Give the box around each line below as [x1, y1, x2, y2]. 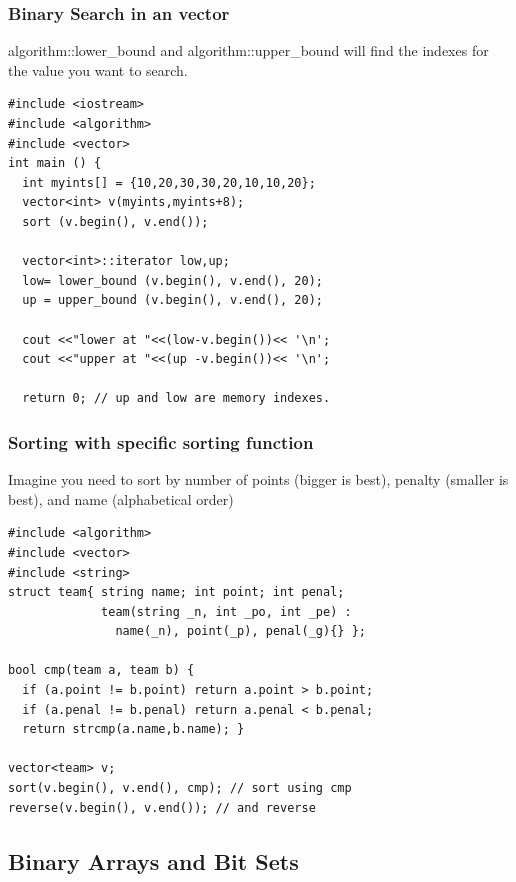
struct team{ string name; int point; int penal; [8, 585, 345, 600]
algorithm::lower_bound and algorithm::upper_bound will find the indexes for [8, 40, 489, 61]
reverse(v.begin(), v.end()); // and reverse [8, 800, 316, 815]
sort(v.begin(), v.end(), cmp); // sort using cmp [8, 781, 352, 796]
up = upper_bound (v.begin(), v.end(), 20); [22, 293, 323, 308]
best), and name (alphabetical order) [8, 488, 234, 509]
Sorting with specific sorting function [8, 429, 314, 454]
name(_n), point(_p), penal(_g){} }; [115, 624, 366, 639]
